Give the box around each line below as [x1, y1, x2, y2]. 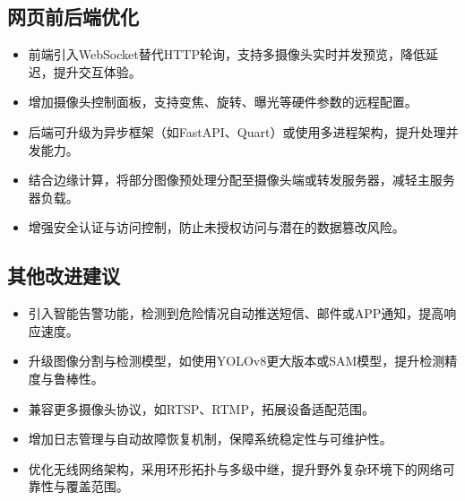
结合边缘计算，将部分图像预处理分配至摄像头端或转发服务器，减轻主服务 [28, 170, 455, 189]
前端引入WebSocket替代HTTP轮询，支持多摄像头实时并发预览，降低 [28, 45, 426, 64]
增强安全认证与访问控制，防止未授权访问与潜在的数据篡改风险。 [28, 218, 405, 237]
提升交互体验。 [53, 62, 142, 81]
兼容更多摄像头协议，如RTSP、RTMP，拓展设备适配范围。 [28, 399, 375, 418]
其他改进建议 [7, 262, 120, 289]
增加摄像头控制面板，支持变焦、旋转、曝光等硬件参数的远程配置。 [28, 92, 418, 111]
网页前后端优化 [7, 3, 139, 30]
